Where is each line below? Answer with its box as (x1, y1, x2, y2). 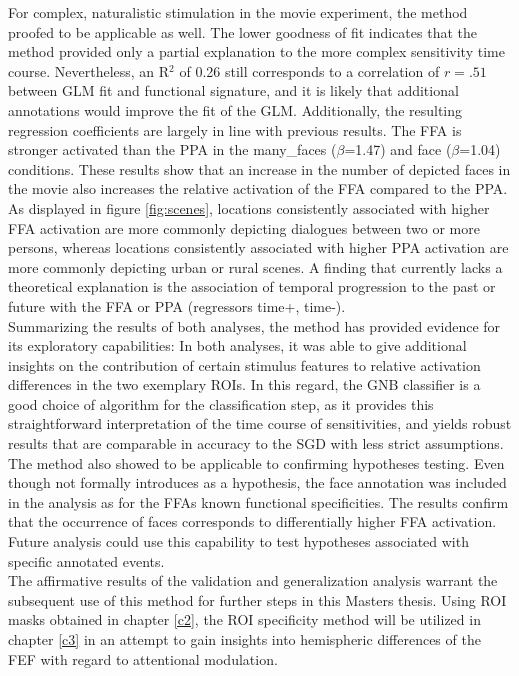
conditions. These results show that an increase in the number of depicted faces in (8, 158, 511, 179)
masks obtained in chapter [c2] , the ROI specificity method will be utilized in (8, 609, 481, 630)
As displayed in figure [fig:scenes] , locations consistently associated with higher (8, 197, 490, 218)
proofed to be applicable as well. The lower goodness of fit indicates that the (8, 21, 477, 42)
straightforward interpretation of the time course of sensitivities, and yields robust (8, 413, 512, 434)
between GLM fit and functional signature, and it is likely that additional (8, 80, 459, 101)
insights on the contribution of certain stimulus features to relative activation (8, 354, 481, 375)
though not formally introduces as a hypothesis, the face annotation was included (8, 472, 507, 493)
